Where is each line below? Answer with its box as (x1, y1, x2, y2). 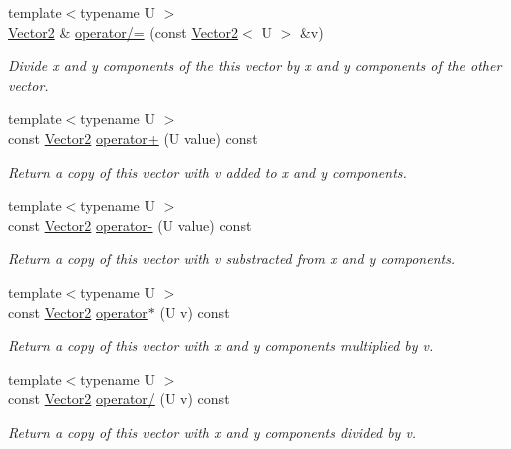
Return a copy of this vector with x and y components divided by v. (8, 421, 417, 442)
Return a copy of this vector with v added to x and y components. (8, 161, 407, 182)
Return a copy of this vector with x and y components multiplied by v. (8, 335, 434, 356)
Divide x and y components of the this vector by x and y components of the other (8, 55, 502, 76)
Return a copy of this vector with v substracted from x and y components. (8, 248, 456, 269)
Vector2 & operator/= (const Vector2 (8, 21, 239, 42)
